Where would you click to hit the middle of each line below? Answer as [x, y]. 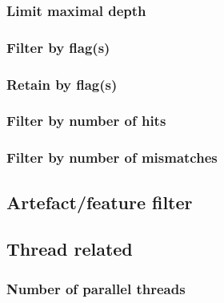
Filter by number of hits [86, 121]
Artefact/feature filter [100, 202]
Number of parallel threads [96, 288]
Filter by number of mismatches [112, 158]
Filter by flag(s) [58, 47]
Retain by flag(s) [62, 84]
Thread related [70, 249]
